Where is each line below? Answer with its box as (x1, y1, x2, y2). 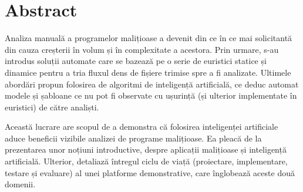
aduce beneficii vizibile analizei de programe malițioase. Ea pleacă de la (5, 132, 262, 144)
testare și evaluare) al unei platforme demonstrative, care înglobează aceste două (5, 166, 295, 178)
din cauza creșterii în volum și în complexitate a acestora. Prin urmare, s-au (5, 43, 279, 55)
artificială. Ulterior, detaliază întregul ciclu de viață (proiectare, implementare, (5, 155, 288, 167)
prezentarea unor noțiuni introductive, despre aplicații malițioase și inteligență (5, 143, 287, 156)
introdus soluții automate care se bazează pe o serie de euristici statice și (5, 55, 267, 67)
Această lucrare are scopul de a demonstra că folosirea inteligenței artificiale (5, 120, 278, 133)
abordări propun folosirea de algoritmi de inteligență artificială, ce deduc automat (5, 78, 299, 90)
